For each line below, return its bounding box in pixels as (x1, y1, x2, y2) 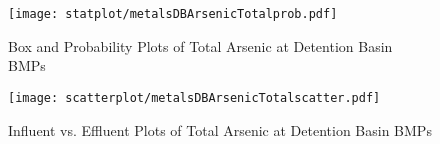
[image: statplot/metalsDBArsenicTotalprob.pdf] (8, 7, 338, 21)
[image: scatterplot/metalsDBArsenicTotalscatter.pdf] (8, 90, 381, 105)
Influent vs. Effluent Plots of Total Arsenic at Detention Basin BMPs (8, 119, 432, 140)
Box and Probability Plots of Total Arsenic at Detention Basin (8, 35, 393, 56)
